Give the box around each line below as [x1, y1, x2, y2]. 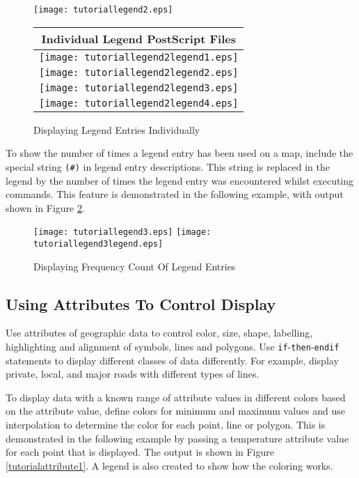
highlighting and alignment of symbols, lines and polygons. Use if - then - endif [6, 339, 340, 353]
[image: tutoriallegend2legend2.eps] [39, 66, 239, 78]
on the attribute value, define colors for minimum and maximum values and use [6, 403, 346, 418]
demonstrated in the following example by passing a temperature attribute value [6, 431, 349, 445]
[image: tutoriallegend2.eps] [33, 5, 173, 15]
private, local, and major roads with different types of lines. [6, 367, 260, 381]
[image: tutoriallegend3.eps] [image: [33, 227, 212, 238]
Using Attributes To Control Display [6, 293, 276, 314]
